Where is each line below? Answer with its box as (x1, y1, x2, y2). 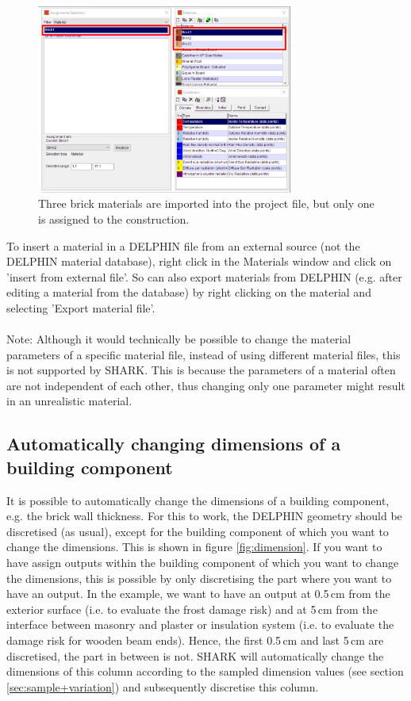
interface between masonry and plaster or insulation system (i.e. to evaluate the (6, 616, 394, 633)
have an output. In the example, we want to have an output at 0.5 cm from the (6, 585, 390, 602)
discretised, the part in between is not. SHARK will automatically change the (6, 647, 384, 664)
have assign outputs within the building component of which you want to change (6, 554, 399, 571)
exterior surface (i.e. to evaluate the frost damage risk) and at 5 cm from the (6, 600, 378, 617)
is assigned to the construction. (38, 210, 190, 227)
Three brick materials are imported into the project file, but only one (38, 195, 375, 212)
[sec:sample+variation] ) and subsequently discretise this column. (6, 678, 319, 695)
